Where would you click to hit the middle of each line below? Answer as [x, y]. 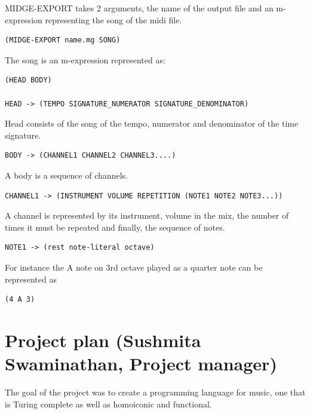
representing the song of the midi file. [113, 19]
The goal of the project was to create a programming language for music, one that [155, 392]
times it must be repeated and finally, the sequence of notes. [115, 227]
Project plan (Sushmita [103, 340]
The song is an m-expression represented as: [85, 59]
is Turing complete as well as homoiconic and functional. [108, 404]
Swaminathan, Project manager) [141, 364]
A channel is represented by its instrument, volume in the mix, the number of [147, 215]
